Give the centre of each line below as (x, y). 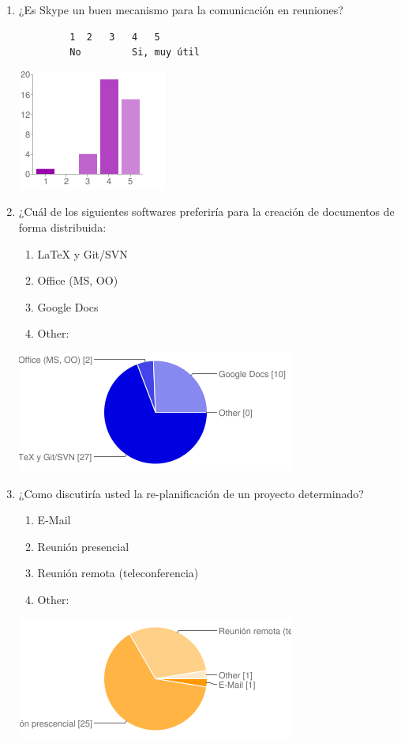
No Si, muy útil (135, 53)
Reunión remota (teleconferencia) (118, 573)
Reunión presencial (83, 546)
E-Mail (54, 520)
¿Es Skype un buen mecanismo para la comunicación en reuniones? (181, 9)
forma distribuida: (62, 227)
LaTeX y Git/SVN (82, 253)
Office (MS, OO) (78, 280)
